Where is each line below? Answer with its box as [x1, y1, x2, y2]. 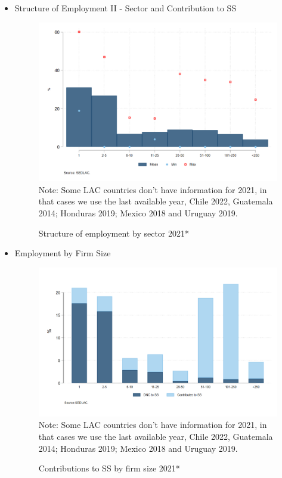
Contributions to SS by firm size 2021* [38, 462, 180, 474]
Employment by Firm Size [14, 247, 111, 259]
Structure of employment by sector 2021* [38, 226, 189, 239]
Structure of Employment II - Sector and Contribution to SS [14, 2, 237, 14]
